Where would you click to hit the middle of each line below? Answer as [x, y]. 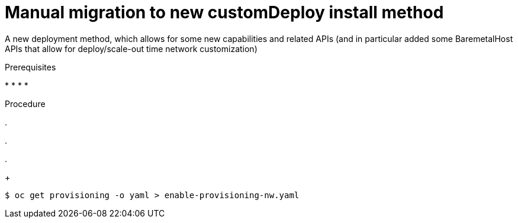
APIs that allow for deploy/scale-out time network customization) [131, 49]
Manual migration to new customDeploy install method [224, 12]
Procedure [25, 104]
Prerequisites [30, 67]
